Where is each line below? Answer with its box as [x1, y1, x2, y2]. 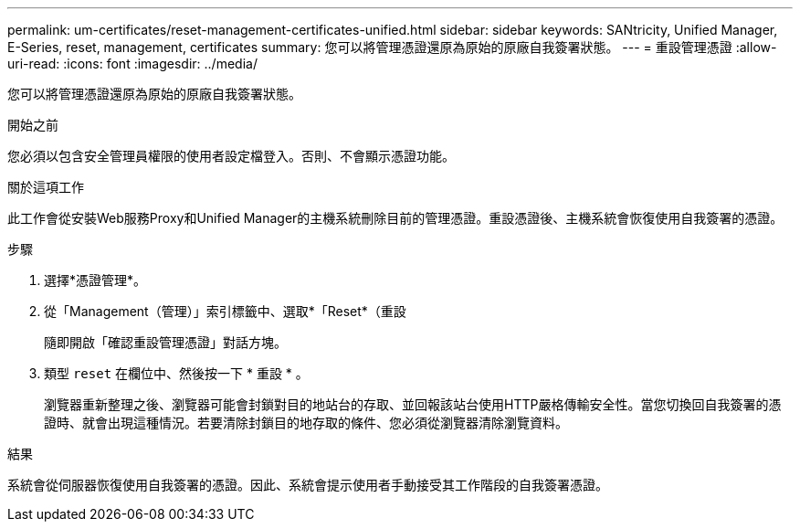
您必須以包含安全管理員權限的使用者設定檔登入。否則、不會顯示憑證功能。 [7, 148, 455, 164]
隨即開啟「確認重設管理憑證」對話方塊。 [44, 334, 287, 350]
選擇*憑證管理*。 [44, 272, 147, 288]
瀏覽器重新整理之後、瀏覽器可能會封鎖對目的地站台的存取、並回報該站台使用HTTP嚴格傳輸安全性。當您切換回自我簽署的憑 [44, 397, 782, 412]
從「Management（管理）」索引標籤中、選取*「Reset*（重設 [44, 303, 406, 319]
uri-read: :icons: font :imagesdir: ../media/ [7, 56, 258, 71]
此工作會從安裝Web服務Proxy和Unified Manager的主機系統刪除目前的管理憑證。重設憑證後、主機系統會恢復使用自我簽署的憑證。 [7, 210, 784, 226]
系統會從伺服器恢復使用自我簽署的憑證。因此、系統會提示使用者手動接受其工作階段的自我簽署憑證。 [7, 477, 608, 492]
